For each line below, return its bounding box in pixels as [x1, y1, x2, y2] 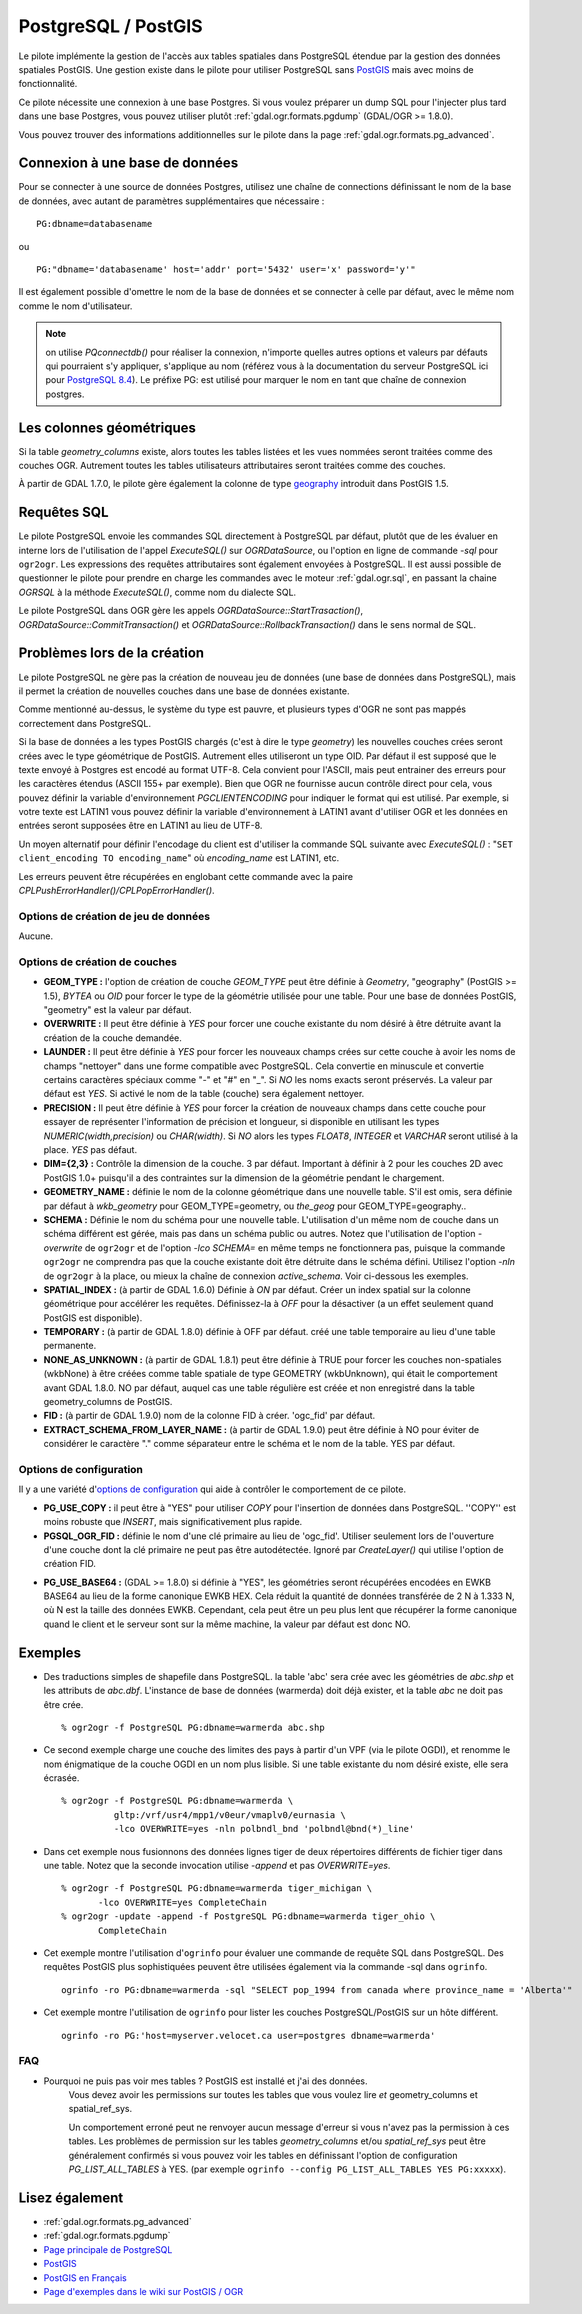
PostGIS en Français [43, 2271, 127, 2284]
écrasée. [43, 1772, 80, 1784]
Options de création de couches [18, 955, 177, 969]
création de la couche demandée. [43, 1031, 182, 1044]
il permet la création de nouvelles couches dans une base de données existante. [18, 685, 350, 697]
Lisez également [18, 2189, 124, 2206]
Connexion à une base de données [18, 155, 239, 172]
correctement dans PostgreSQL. [18, 717, 152, 729]
